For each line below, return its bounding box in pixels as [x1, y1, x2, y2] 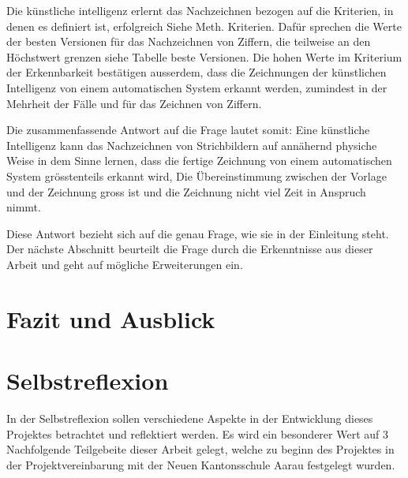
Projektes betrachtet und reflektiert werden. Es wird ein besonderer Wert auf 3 [6, 425, 388, 442]
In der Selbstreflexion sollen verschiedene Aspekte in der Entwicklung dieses [6, 410, 373, 426]
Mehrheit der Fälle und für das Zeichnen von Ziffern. [6, 95, 262, 111]
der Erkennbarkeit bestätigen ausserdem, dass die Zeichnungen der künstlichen [6, 64, 387, 80]
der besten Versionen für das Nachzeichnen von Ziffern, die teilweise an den [6, 33, 371, 50]
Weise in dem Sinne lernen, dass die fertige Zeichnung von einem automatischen [6, 152, 392, 169]
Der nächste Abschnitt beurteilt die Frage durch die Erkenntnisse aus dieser [6, 241, 373, 257]
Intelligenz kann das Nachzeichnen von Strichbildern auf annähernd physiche [6, 136, 377, 153]
